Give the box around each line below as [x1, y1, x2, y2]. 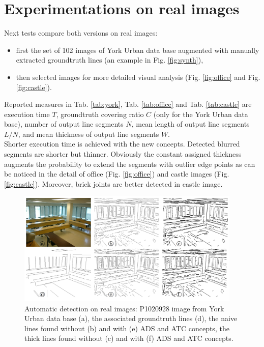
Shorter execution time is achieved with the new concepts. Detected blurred [4, 138, 240, 149]
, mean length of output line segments [131, 119, 250, 129]
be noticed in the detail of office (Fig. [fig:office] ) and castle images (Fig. [4, 168, 229, 179]
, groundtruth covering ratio [56, 108, 144, 119]
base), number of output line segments [4, 119, 124, 129]
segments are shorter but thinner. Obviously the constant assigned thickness [4, 149, 242, 159]
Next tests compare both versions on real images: [4, 27, 158, 38]
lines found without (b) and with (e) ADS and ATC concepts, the [24, 323, 229, 333]
